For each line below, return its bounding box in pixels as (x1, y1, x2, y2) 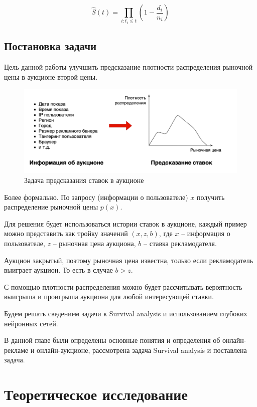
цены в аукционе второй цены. (4, 71, 98, 82)
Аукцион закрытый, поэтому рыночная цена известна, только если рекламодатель (4, 255, 253, 265)
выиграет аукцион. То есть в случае (4, 265, 113, 275)
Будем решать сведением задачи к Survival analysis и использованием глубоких (4, 308, 247, 318)
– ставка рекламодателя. (144, 238, 217, 248)
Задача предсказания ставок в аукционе (24, 175, 144, 185)
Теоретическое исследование (4, 384, 188, 404)
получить (196, 191, 225, 202)
